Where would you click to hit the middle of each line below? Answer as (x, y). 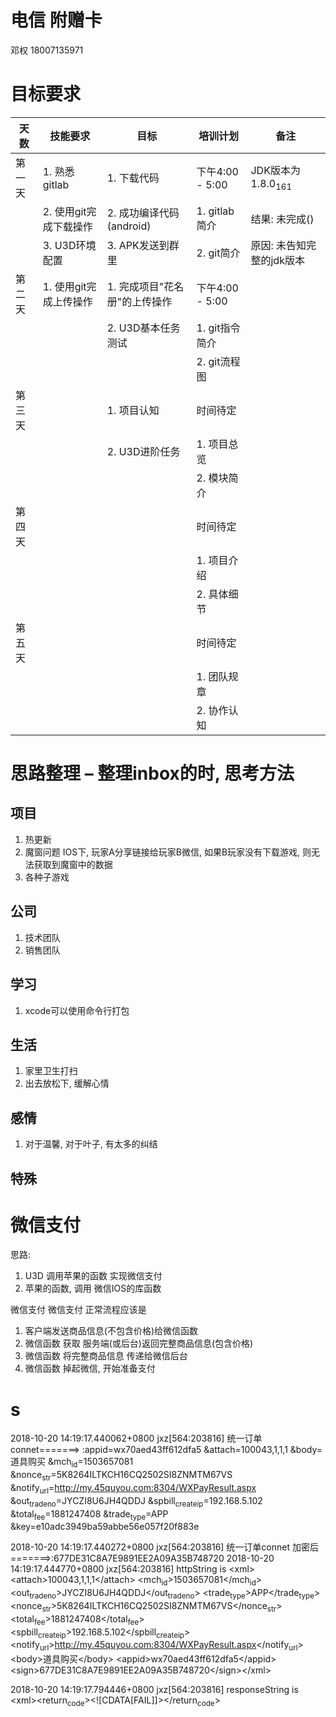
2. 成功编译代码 (143, 213)
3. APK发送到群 (143, 245)
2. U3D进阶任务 (143, 451)
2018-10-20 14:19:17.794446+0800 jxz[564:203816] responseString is (154, 1690)
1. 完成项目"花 (140, 286)
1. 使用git (64, 286)
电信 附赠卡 (56, 20)
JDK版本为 (275, 171)
